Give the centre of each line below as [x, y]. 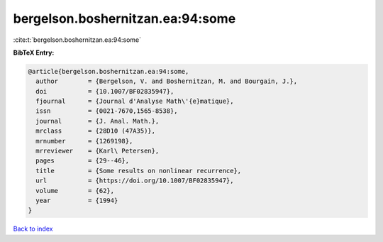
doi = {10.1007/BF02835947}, [105, 91]
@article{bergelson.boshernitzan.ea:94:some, [109, 71]
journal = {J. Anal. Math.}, [98, 121]
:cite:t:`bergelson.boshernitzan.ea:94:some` [77, 40]
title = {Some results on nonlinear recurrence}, [139, 171]
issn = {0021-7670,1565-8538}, [107, 111]
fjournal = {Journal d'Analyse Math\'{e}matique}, [135, 101]
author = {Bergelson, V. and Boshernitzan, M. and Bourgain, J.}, [167, 81]
